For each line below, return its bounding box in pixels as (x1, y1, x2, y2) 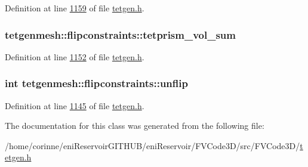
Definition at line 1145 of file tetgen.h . (5, 99, 144, 112)
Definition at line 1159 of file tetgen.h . (5, 2, 144, 14)
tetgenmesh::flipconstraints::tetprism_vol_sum (5, 27, 236, 42)
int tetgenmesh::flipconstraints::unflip (5, 76, 188, 91)
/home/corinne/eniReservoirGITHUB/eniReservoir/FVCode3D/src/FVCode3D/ (5, 139, 300, 151)
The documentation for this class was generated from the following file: (5, 119, 264, 132)
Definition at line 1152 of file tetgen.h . (5, 50, 144, 63)
